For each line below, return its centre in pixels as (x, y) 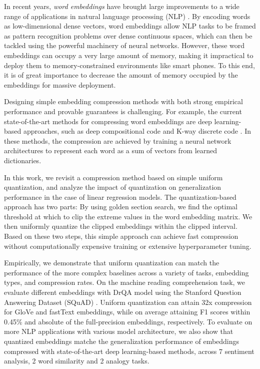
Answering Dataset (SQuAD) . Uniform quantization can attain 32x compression (128, 302)
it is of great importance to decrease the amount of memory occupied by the (121, 75)
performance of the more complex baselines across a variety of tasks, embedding (126, 272)
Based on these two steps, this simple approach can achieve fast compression (121, 236)
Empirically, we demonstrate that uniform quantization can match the (112, 263)
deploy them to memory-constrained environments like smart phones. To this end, (129, 65)
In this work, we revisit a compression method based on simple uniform (113, 177)
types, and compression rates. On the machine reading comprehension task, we (125, 282)
